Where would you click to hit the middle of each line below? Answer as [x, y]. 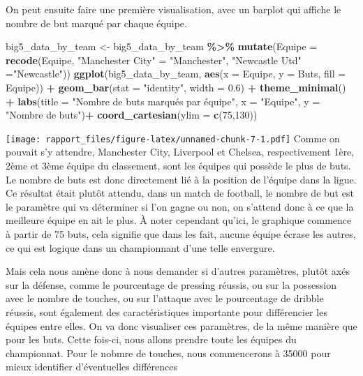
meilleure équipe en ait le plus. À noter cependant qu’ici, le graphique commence [179, 220]
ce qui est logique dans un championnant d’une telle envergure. [140, 247]
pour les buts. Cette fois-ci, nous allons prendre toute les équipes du [151, 339]
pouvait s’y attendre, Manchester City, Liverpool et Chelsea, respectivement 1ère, [180, 152]
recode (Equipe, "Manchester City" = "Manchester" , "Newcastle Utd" [154, 60]
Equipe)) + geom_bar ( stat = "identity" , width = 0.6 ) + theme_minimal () [176, 87]
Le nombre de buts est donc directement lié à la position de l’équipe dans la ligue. [181, 179]
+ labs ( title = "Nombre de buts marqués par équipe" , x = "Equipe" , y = [163, 101]
